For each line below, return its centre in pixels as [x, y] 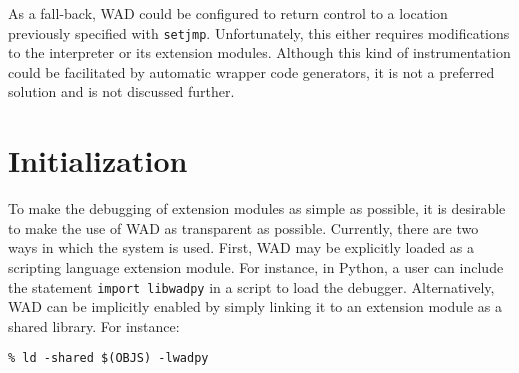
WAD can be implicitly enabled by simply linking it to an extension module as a [255, 306]
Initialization [98, 160]
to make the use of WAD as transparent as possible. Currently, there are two [243, 227]
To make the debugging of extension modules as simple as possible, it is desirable [257, 208]
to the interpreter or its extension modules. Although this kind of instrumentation [259, 52]
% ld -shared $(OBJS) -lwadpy [108, 358]
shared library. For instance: [94, 325]
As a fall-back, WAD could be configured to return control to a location [228, 13]
